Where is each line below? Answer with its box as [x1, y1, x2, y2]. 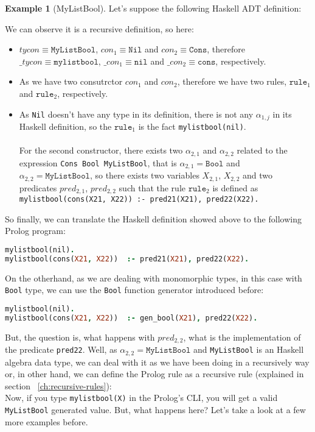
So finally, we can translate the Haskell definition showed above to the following [5, 212, 302, 225]
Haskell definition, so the [19, 120, 112, 133]
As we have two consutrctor [19, 75, 123, 88]
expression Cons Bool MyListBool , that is [19, 156, 177, 169]
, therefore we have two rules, [177, 75, 287, 88]
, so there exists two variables [89, 169, 199, 182]
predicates [19, 181, 57, 194]
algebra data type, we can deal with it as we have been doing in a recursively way [5, 355, 310, 368]
